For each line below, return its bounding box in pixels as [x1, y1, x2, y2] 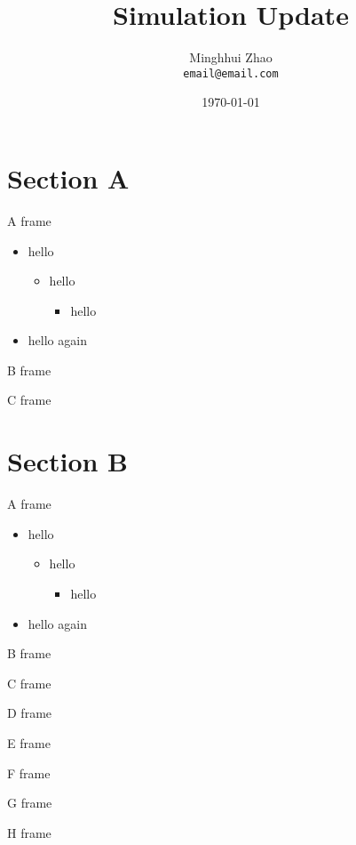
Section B [7, 443, 129, 479]
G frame [7, 793, 52, 812]
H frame [7, 823, 51, 841]
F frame [7, 763, 51, 782]
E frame [7, 733, 51, 752]
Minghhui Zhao [189, 48, 273, 67]
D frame [7, 704, 52, 722]
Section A [7, 159, 130, 196]
